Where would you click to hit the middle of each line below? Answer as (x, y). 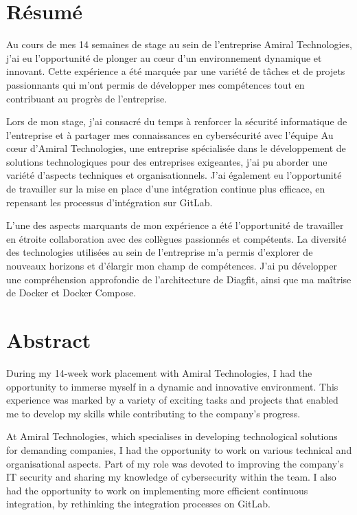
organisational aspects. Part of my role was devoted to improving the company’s (175, 463)
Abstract (49, 340)
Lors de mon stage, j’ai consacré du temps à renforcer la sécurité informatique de (177, 121)
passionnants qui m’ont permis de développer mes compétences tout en (156, 84)
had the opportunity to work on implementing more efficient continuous (157, 490)
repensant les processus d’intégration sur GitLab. (110, 202)
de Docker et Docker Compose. (71, 293)
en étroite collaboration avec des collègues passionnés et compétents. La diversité (176, 238)
